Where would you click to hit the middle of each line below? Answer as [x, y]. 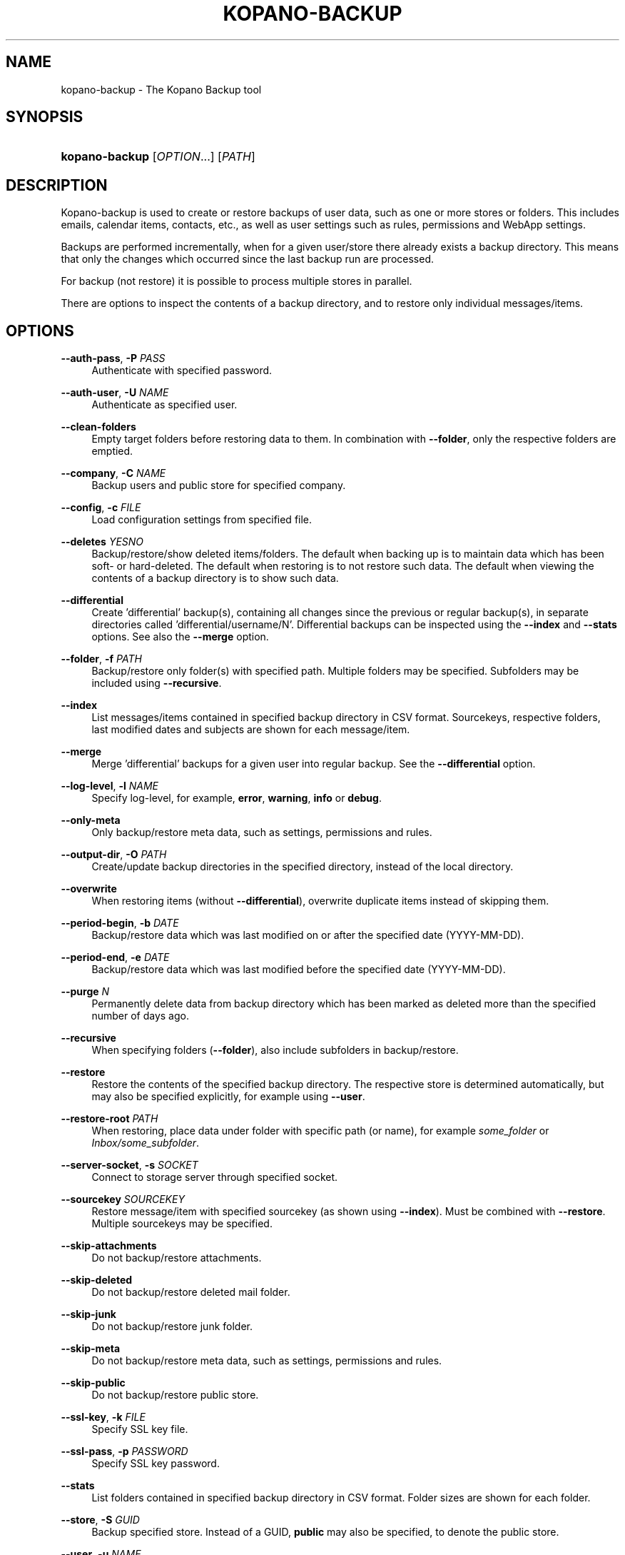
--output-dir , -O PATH [114, 855]
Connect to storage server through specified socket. [215, 1177]
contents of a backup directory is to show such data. [215, 578]
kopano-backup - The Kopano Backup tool [161, 89]
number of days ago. [140, 1016]
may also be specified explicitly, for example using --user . [228, 1097]
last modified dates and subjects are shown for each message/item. [251, 730]
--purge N [85, 992]
